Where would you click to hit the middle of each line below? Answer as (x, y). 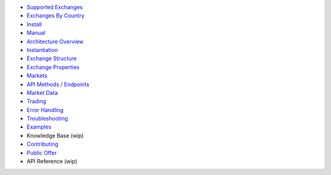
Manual (36, 33)
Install (34, 24)
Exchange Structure (52, 59)
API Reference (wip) (52, 162)
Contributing (42, 144)
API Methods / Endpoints (58, 84)
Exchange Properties (53, 67)
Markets (37, 76)
